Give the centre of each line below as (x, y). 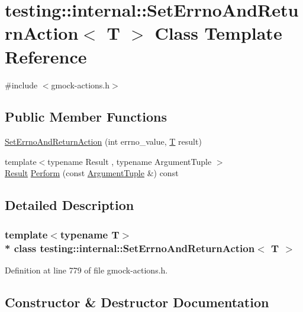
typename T (90, 234)
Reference (46, 56)
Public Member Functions (86, 117)
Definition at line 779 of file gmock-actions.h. (86, 270)
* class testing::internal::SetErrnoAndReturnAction (130, 248)
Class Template (218, 33)
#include (21, 85)
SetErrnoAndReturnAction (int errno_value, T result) (103, 141)
